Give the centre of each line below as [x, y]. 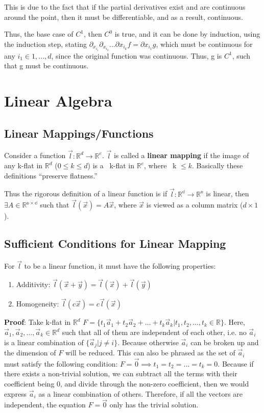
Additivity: [33, 284]
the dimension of [30, 353]
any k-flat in [23, 165]
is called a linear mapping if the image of [181, 155]
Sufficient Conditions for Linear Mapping [115, 243]
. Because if [236, 363]
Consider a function [35, 155]
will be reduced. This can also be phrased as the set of [150, 353]
